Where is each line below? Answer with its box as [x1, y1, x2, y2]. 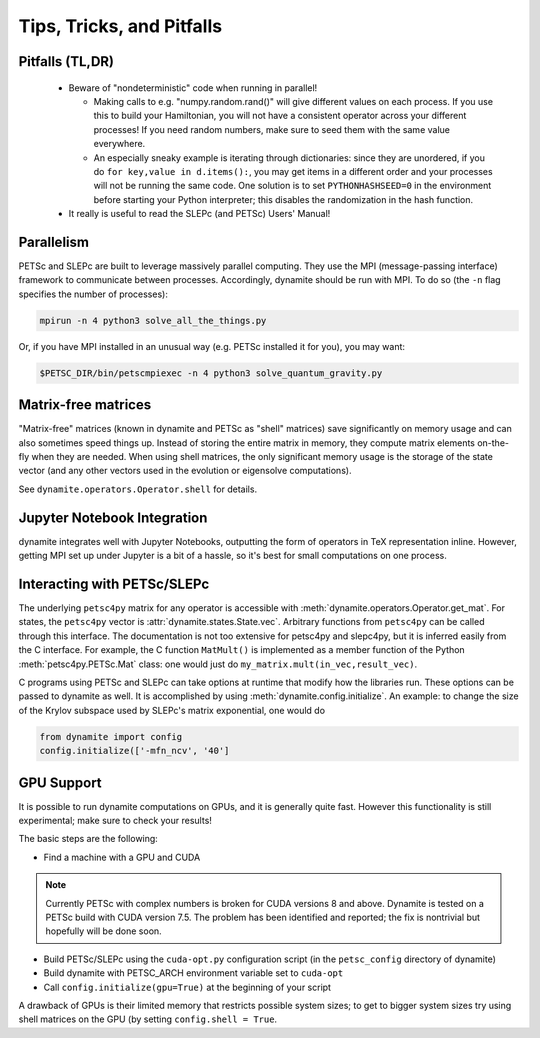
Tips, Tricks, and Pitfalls [18, 15, 223, 37]
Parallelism [18, 233, 90, 250]
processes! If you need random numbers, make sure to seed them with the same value [93, 123, 450, 135]
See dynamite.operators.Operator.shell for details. [18, 483, 258, 495]
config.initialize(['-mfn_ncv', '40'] [39, 745, 230, 757]
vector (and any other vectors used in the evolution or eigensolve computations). [18, 465, 352, 477]
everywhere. [93, 138, 146, 150]
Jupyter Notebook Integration [18, 509, 208, 526]
